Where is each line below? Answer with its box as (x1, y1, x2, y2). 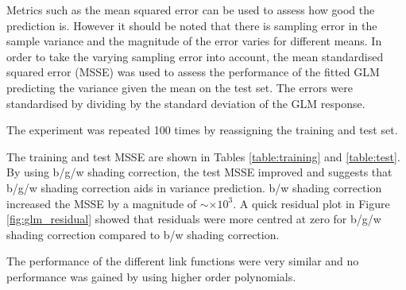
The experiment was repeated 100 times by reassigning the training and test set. (6, 122, 398, 138)
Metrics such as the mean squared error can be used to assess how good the (6, 2, 375, 17)
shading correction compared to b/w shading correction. (6, 226, 280, 242)
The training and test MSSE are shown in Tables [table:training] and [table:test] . (6, 148, 400, 164)
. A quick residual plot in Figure (233, 195, 390, 211)
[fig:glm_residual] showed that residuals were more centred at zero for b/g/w (6, 211, 381, 227)
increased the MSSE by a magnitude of (6, 195, 197, 211)
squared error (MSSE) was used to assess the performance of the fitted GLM (6, 64, 380, 80)
